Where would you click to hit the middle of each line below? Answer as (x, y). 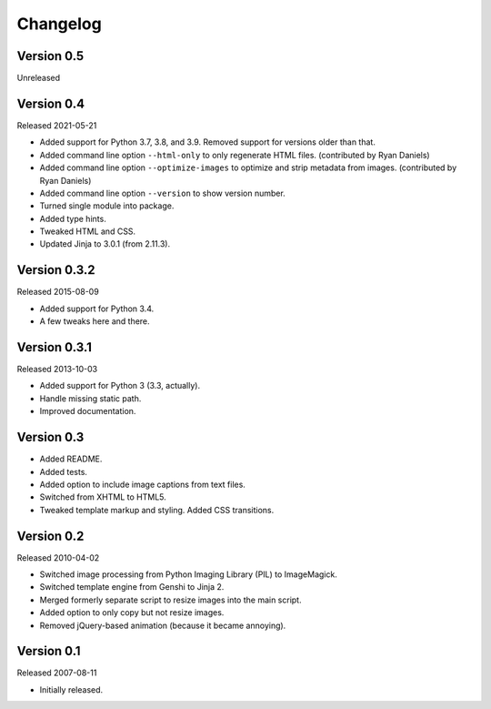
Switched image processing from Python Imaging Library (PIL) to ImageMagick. (189, 574)
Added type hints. (73, 218)
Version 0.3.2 (56, 270)
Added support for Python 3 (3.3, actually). (120, 386)
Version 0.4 (51, 103)
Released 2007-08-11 (57, 673)
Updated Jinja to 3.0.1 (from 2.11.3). (105, 244)
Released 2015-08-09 (58, 292)
